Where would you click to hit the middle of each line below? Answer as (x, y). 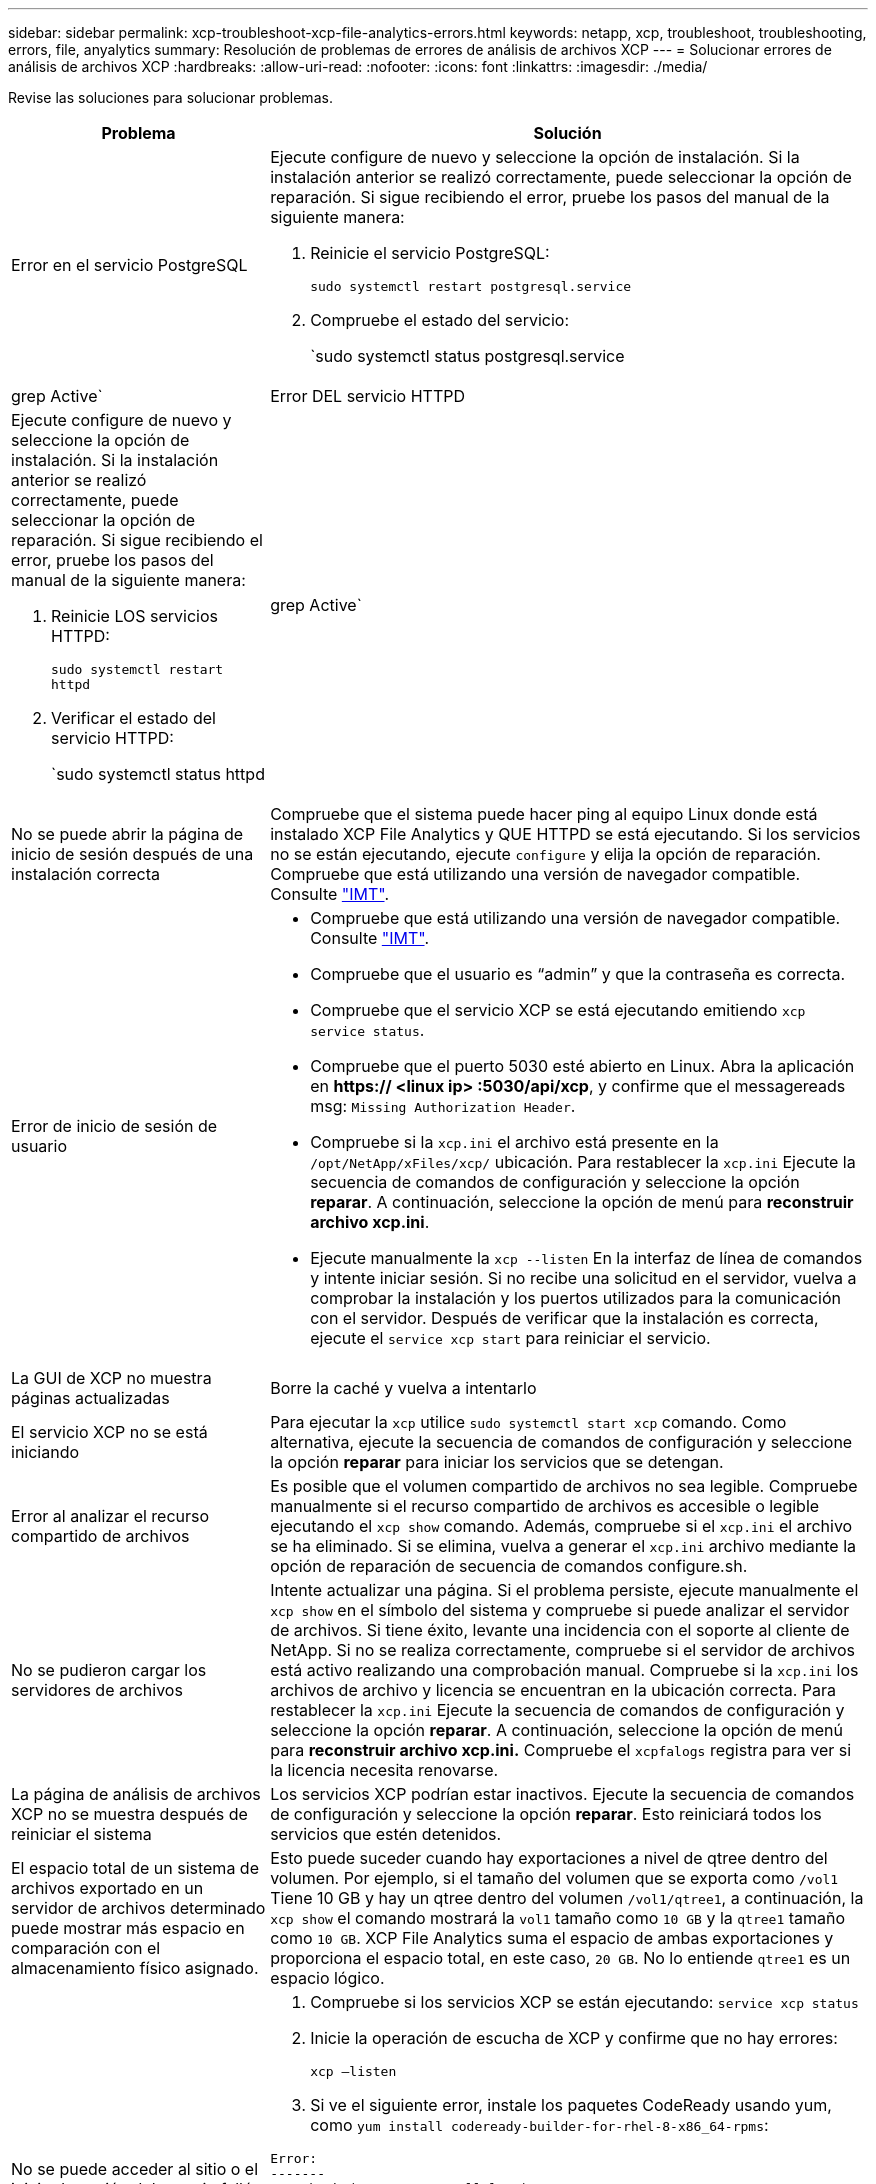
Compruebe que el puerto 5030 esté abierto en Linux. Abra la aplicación (582, 1066)
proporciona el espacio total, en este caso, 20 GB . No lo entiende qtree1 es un (560, 1958)
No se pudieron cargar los (109, 1670)
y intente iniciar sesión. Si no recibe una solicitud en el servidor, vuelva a (583, 1278)
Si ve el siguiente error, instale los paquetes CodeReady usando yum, (571, 2105)
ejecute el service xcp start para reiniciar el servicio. (510, 1338)
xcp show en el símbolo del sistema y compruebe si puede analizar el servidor (560, 1610)
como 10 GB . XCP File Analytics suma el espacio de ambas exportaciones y (552, 1938)
